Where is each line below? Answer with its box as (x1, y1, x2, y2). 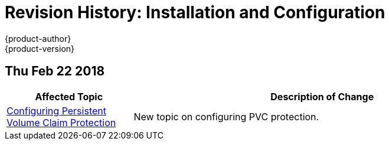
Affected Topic (35, 90, 103, 103)
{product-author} (5, 33, 71, 44)
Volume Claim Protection (6, 116, 116, 128)
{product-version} (5, 43, 75, 54)
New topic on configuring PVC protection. (133, 110, 319, 123)
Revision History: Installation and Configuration (5, 2, 385, 22)
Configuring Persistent (6, 104, 106, 117)
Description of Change (270, 90, 374, 103)
